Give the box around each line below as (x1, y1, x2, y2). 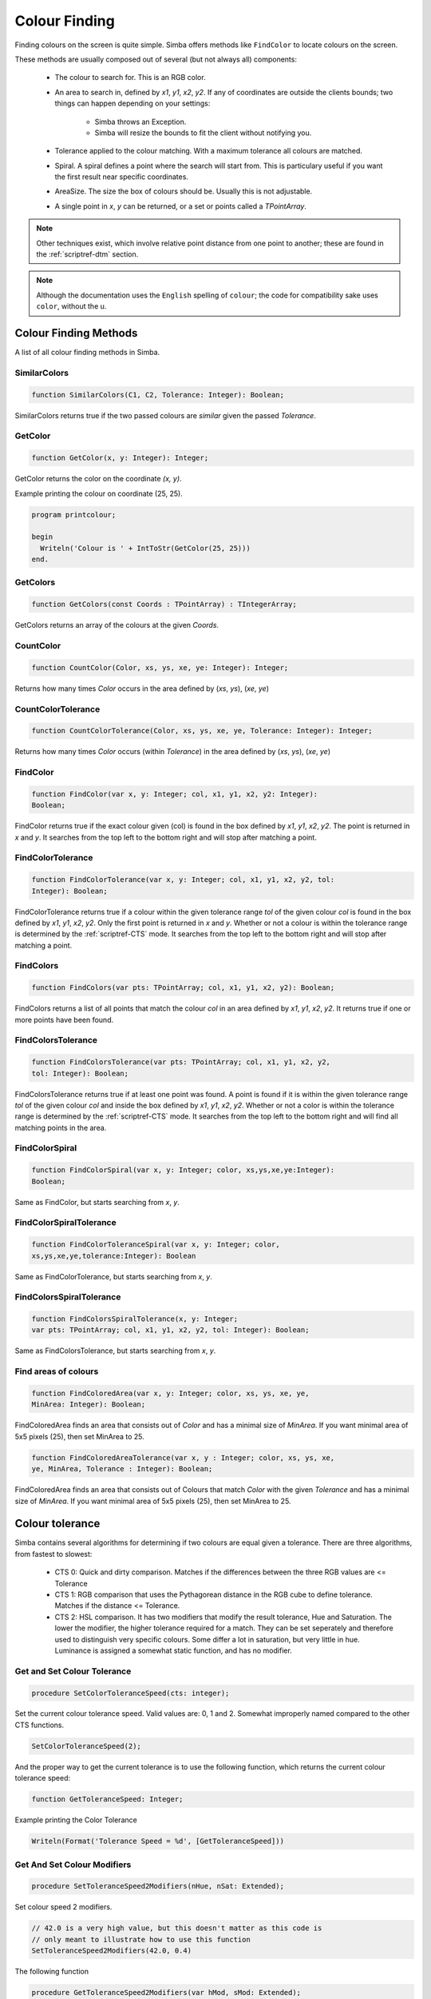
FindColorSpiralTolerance (14, 1217, 117, 1228)
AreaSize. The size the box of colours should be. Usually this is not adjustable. (54, 186, 313, 196)
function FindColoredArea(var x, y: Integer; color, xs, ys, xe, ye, (31, 1389, 310, 1399)
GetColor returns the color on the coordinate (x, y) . (14, 474, 183, 484)
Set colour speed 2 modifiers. (14, 1902, 113, 1912)
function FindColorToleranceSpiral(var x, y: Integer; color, (31, 1240, 280, 1249)
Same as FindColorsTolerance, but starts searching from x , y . (14, 1346, 216, 1355)
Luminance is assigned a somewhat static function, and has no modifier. (54, 1646, 293, 1655)
